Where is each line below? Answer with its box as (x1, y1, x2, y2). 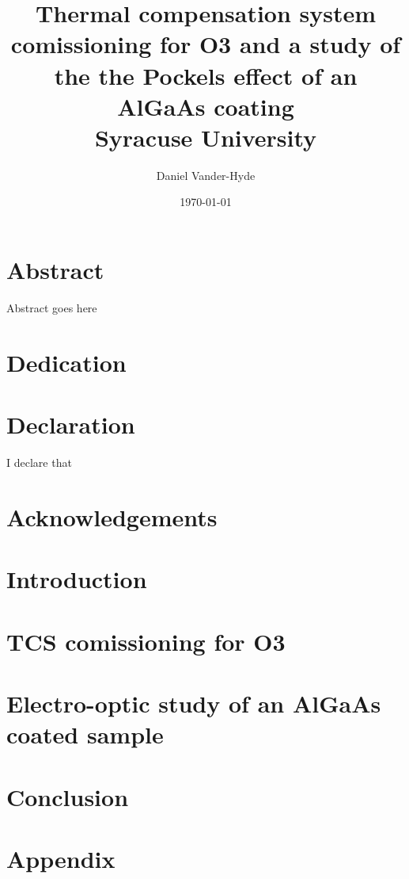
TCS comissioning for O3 (6, 625, 286, 657)
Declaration (6, 408, 135, 441)
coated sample (6, 718, 164, 751)
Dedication (6, 346, 127, 378)
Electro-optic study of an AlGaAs (6, 687, 381, 719)
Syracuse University (94, 120, 317, 153)
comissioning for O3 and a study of (10, 28, 401, 60)
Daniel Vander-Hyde (156, 166, 256, 183)
